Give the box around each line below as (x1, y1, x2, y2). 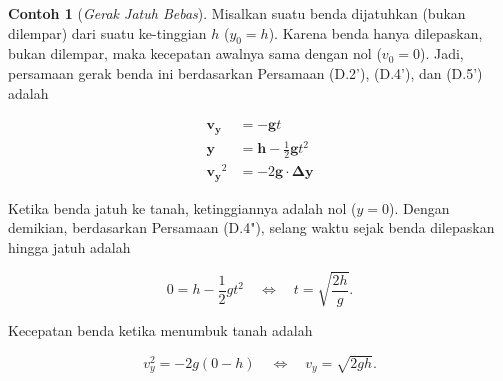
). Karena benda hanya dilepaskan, (268, 22, 483, 43)
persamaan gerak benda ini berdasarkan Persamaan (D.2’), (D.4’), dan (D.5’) (8, 62, 483, 83)
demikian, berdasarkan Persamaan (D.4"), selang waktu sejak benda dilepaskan (8, 217, 495, 238)
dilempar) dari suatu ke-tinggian (8, 22, 207, 43)
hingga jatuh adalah (8, 236, 131, 257)
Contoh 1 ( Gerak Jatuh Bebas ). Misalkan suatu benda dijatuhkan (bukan (8, 3, 466, 23)
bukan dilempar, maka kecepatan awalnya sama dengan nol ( (8, 43, 382, 64)
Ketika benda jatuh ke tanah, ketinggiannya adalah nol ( (8, 197, 357, 218)
